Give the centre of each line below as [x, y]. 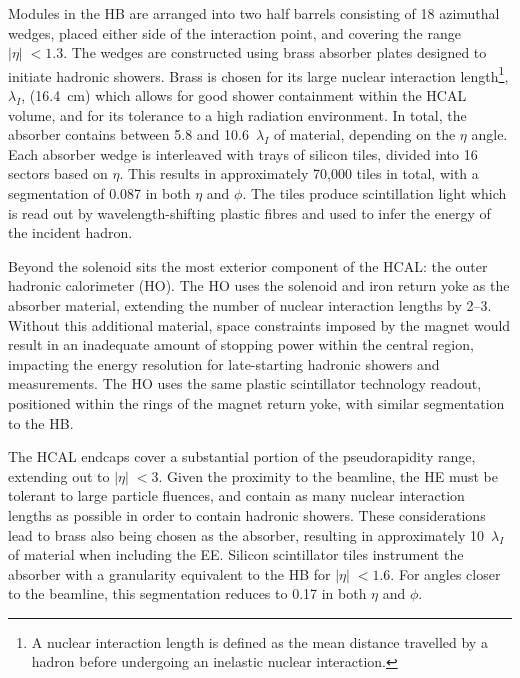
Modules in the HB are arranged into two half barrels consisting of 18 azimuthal [254, 13]
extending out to [59, 475]
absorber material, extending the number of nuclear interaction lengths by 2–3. [250, 304]
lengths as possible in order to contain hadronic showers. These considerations [247, 514]
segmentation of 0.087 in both [99, 193]
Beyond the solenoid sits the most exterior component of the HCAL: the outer [248, 265]
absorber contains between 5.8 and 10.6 [128, 134]
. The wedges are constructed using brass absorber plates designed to [275, 52]
